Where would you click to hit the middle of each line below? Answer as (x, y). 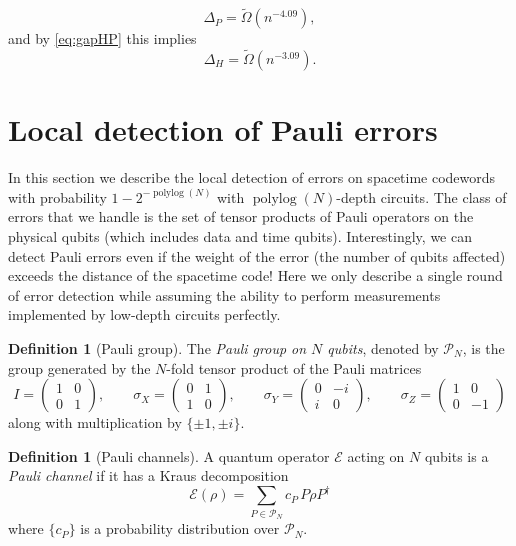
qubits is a (456, 455)
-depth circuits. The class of (421, 196)
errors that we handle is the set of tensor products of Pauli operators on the (241, 216)
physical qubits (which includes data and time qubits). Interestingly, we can (240, 235)
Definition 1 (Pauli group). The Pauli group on (157, 347)
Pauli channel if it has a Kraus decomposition (148, 475)
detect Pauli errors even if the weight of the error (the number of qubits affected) (257, 255)
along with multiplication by (95, 422)
